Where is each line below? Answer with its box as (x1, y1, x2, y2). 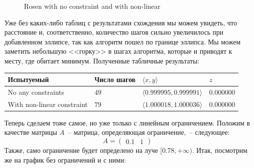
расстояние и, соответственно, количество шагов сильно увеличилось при (4, 27, 224, 37)
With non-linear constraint (8, 99, 88, 109)
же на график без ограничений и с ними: (4, 154, 126, 165)
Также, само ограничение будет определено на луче (4, 145, 158, 155)
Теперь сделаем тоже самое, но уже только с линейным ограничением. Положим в (4, 117, 250, 127)
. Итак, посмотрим (192, 145, 248, 155)
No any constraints (8, 86, 64, 97)
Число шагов (94, 74, 136, 84)
